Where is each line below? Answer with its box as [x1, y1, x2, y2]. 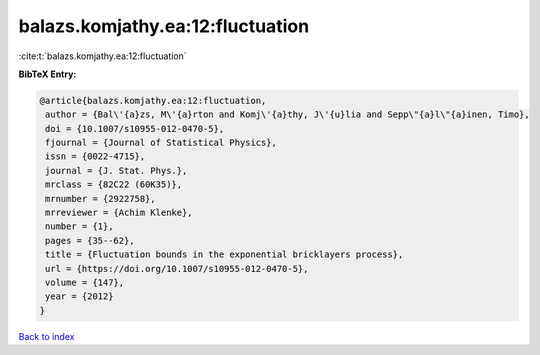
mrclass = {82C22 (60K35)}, [45, 179, 183, 190]
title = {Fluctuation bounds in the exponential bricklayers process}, [45, 249, 404, 260]
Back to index [18, 330, 75, 342]
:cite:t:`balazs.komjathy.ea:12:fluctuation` [18, 50, 187, 62]
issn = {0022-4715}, [45, 151, 146, 162]
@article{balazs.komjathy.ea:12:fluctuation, [39, 95, 267, 106]
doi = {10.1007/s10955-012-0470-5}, [45, 123, 225, 134]
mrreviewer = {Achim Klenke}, [45, 207, 194, 219]
